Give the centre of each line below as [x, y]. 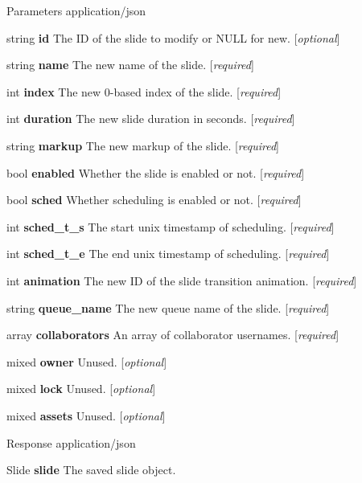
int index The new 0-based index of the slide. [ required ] [144, 91]
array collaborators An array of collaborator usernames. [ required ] [173, 335]
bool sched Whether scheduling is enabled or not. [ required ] [154, 200]
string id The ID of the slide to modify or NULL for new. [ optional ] [173, 37]
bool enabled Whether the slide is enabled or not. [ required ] [156, 172]
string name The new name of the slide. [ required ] [130, 65]
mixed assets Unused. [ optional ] [86, 415]
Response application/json [71, 442]
